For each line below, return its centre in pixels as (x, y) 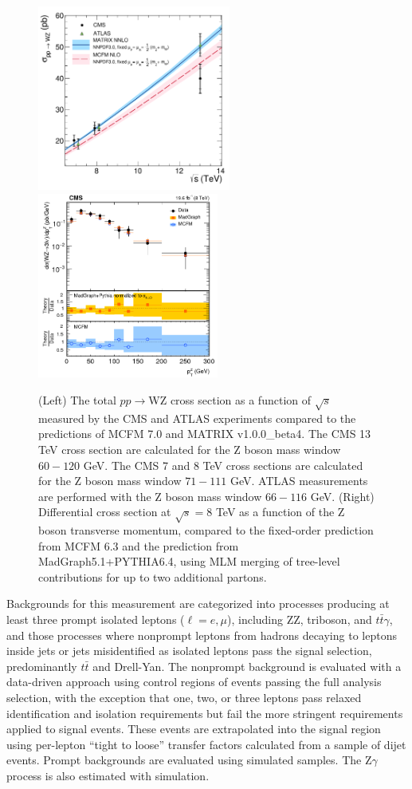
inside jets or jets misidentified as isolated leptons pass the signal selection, (189, 651)
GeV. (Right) (342, 496)
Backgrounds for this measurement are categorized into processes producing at (198, 604)
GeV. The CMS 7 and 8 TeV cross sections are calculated (223, 465)
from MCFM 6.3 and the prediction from (139, 545)
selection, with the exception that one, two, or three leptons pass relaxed (184, 697)
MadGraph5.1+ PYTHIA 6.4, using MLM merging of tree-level (189, 561)
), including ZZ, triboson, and (300, 619)
